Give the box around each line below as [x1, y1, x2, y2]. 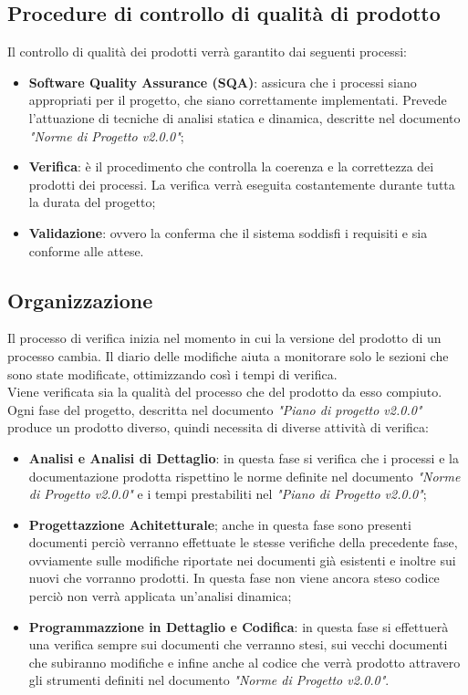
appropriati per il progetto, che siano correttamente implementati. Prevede [28, 90, 447, 109]
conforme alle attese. [28, 241, 144, 260]
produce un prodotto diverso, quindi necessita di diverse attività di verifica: [7, 418, 429, 437]
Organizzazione [7, 285, 153, 314]
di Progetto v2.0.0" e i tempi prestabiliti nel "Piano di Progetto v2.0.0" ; [28, 484, 427, 503]
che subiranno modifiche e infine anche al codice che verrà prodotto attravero [28, 652, 461, 671]
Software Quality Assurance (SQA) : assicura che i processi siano [28, 72, 417, 91]
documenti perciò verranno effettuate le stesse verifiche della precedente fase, [28, 533, 458, 552]
